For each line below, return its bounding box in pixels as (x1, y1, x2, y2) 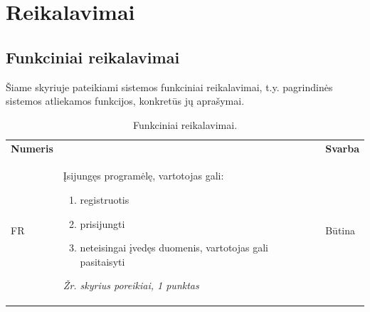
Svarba (325, 140, 359, 155)
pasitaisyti (80, 254, 125, 269)
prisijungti (80, 216, 125, 231)
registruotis (80, 192, 129, 207)
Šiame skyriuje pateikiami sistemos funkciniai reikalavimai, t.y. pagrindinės (6, 79, 333, 94)
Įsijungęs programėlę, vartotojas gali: (63, 168, 224, 183)
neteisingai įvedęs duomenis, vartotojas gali (80, 240, 268, 255)
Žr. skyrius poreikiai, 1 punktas (63, 278, 199, 293)
